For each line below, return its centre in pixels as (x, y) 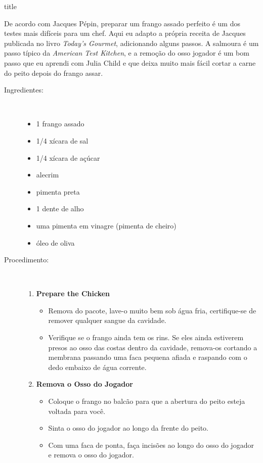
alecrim (48, 175)
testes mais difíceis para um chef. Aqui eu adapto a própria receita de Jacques (125, 33)
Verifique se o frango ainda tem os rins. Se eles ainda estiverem (146, 337)
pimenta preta (58, 191)
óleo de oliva (55, 242)
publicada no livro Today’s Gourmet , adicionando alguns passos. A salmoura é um (131, 43)
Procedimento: (27, 260)
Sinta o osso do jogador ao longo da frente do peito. (128, 428)
